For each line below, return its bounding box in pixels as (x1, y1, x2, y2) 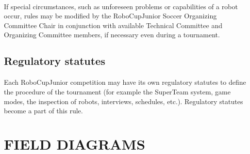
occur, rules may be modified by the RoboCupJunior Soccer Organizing (4, 11, 217, 21)
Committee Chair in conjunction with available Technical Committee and (4, 20, 222, 30)
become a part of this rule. (4, 106, 83, 116)
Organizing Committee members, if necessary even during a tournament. (4, 30, 220, 40)
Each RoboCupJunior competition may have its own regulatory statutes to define (4, 77, 246, 87)
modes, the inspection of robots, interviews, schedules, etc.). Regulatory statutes (4, 96, 243, 106)
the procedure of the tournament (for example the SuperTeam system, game (4, 86, 231, 96)
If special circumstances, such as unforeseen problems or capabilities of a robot (4, 1, 238, 11)
